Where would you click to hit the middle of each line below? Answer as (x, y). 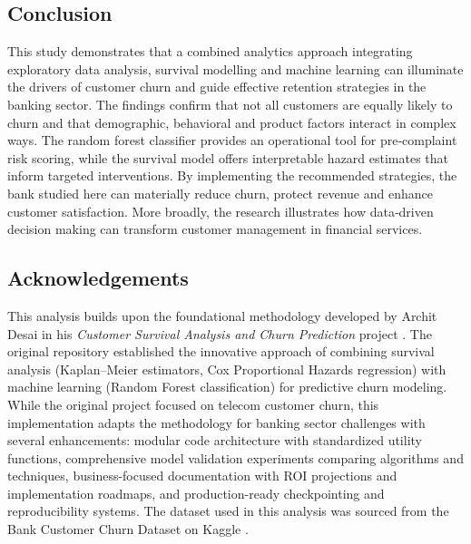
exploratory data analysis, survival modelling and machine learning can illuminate (235, 68)
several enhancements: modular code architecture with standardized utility (215, 440)
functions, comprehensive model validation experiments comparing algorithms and (235, 457)
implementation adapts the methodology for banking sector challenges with (216, 422)
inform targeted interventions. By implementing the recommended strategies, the (232, 175)
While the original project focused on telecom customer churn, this (193, 404)
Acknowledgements (98, 278)
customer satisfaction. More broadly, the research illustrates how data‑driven (221, 211)
